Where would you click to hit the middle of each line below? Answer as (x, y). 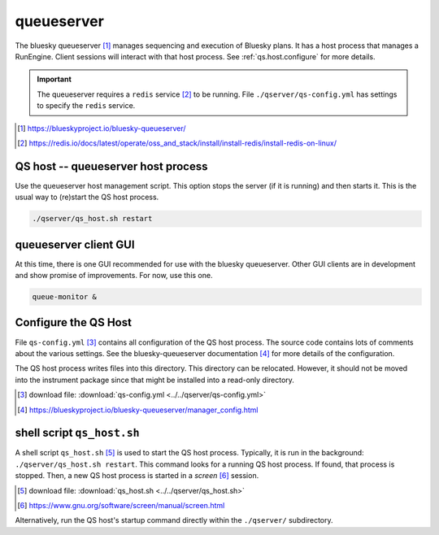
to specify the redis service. (86, 106)
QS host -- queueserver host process (111, 166)
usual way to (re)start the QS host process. (87, 197)
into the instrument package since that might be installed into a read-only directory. (154, 380)
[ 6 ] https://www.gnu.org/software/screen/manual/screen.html (121, 505)
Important (54, 79)
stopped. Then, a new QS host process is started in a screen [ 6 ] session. (137, 476)
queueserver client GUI (75, 244)
